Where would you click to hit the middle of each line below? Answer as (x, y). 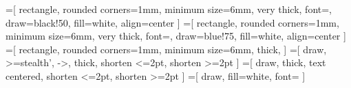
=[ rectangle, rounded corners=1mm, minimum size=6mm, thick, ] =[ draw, (166, 49)
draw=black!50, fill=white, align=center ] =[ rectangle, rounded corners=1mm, (172, 22)
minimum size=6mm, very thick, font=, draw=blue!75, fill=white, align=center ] (176, 36)
